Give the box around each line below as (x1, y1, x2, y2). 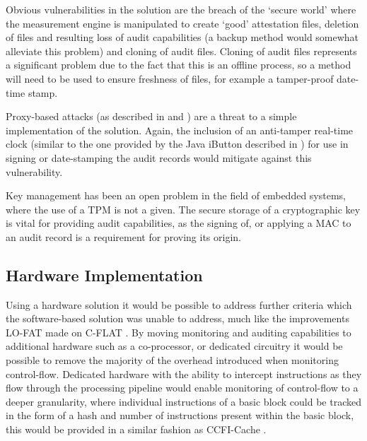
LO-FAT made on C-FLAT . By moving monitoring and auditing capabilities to (6, 324, 351, 339)
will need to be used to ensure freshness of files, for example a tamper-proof (6, 71, 334, 86)
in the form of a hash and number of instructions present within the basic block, (6, 408, 354, 423)
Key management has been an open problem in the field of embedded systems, (6, 188, 346, 203)
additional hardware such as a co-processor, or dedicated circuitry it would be (6, 339, 343, 353)
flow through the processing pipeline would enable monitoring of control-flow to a (6, 380, 359, 395)
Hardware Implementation (6, 264, 203, 286)
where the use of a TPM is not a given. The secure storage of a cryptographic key (6, 201, 361, 216)
